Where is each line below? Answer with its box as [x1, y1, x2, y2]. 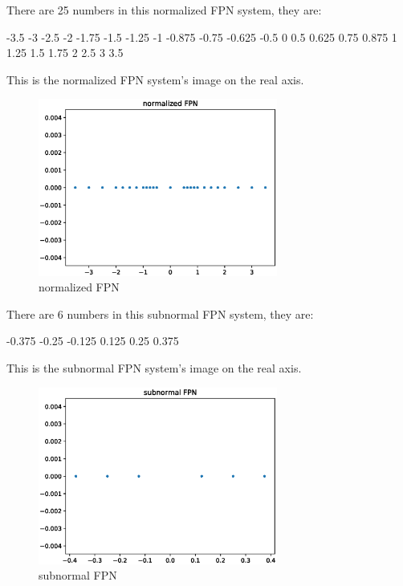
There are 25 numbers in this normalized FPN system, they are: [6, 2, 322, 18]
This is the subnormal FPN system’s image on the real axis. [6, 360, 302, 376]
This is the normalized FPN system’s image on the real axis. [6, 71, 304, 87]
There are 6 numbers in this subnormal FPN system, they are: [6, 305, 314, 322]
